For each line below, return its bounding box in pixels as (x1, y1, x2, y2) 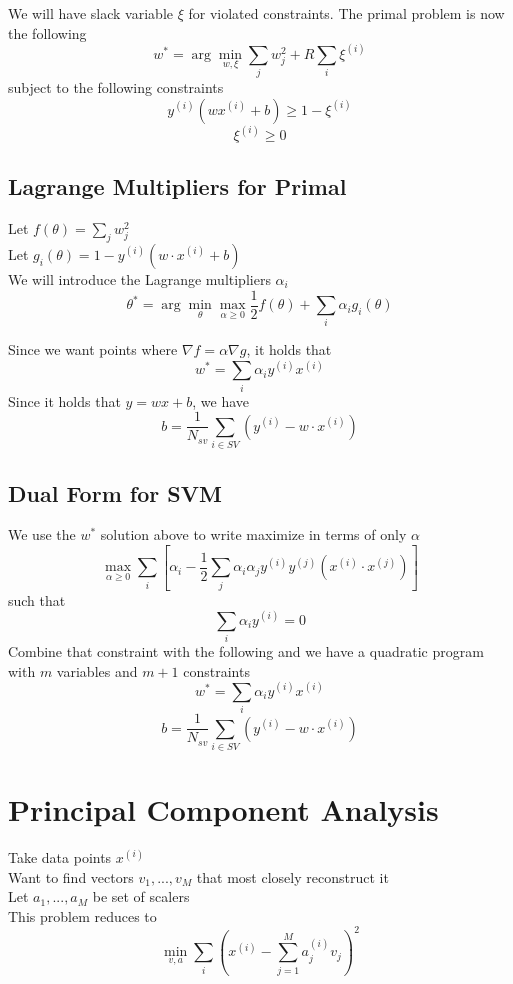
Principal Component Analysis (8, 789, 439, 830)
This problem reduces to (8, 905, 157, 926)
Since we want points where (8, 339, 178, 360)
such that (8, 589, 66, 610)
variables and (56, 660, 138, 681)
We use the (8, 524, 76, 545)
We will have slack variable (8, 3, 173, 23)
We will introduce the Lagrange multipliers (8, 268, 271, 289)
